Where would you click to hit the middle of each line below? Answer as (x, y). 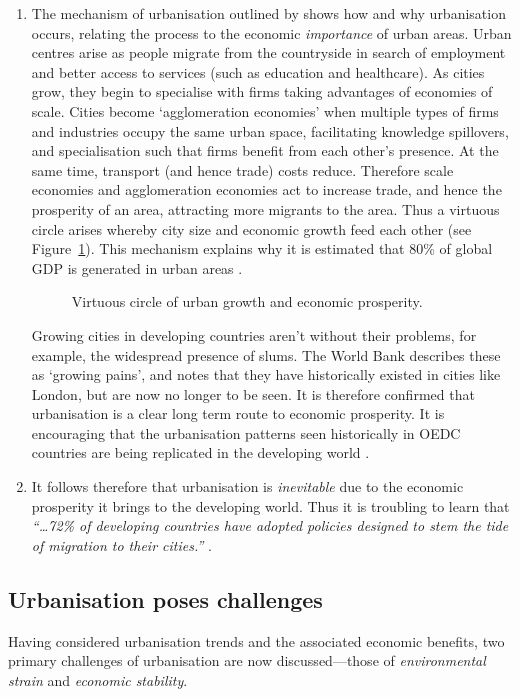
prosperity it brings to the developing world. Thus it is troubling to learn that (270, 505)
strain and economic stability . (98, 679)
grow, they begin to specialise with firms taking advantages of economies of (262, 91)
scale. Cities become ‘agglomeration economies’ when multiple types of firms (265, 110)
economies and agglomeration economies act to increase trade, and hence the (266, 189)
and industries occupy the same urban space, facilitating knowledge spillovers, (270, 130)
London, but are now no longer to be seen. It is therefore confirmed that (253, 393)
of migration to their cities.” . (121, 544)
